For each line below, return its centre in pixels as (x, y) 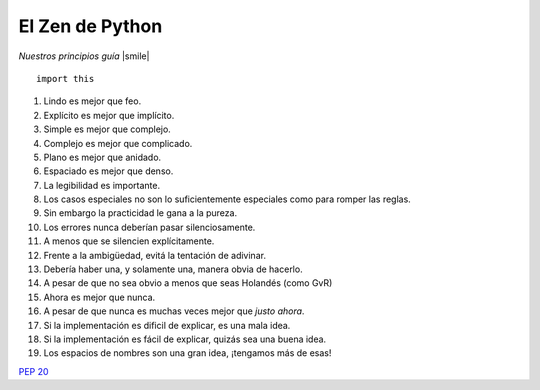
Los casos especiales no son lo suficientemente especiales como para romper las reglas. (227, 199)
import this (65, 78)
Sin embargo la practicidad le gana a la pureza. (140, 213)
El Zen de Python (90, 26)
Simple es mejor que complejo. (107, 129)
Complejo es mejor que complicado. (118, 143)
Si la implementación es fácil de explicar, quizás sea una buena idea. (185, 339)
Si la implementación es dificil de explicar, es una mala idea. (167, 325)
